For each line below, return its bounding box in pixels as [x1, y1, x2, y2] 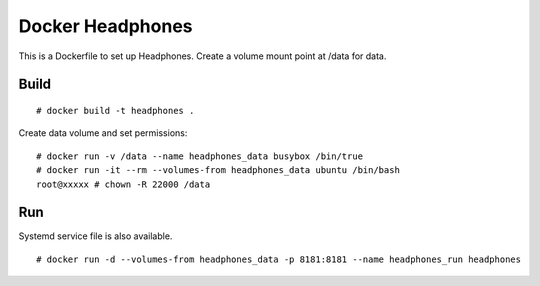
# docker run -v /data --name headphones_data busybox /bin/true [36, 150, 364, 162]
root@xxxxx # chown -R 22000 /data [36, 178, 211, 190]
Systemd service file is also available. [18, 230, 173, 242]
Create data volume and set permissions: [18, 127, 188, 139]
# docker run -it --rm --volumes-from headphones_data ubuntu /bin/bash [36, 165, 400, 176]
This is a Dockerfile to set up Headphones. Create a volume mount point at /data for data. [18, 50, 387, 62]
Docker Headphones [18, 15, 194, 37]
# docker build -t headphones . [36, 105, 195, 116]
